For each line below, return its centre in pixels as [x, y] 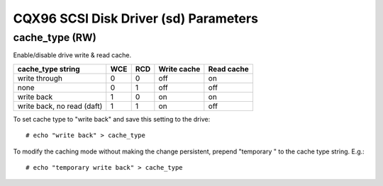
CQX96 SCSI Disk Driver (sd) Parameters [136, 18]
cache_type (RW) [55, 37]
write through [40, 78]
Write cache [179, 69]
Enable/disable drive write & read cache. [72, 55]
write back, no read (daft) [60, 106]
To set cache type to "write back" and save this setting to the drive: [112, 119]
